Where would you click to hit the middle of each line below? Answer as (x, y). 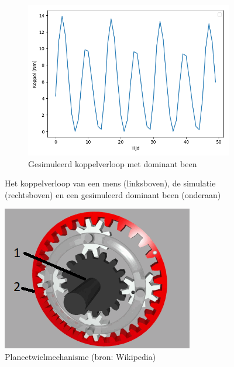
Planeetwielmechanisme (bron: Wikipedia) (80, 356)
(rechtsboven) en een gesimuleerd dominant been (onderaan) (113, 194)
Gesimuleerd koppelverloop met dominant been (113, 163)
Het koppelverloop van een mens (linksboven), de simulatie (110, 183)
